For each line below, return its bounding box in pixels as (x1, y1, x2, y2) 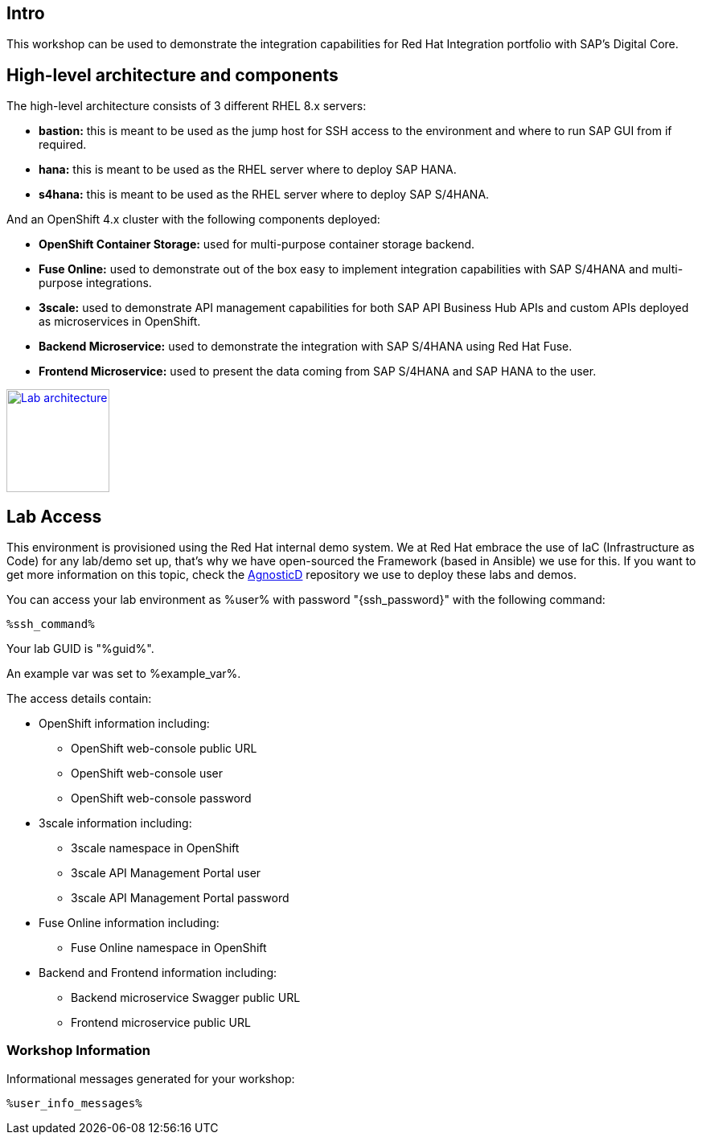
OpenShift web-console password (71, 791, 252, 806)
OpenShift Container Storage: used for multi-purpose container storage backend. (39, 237, 475, 252)
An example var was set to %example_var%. (6, 667, 241, 681)
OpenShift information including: (39, 716, 210, 731)
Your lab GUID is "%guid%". (6, 642, 154, 656)
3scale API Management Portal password (71, 891, 289, 905)
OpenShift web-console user (71, 766, 223, 781)
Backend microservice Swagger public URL (71, 991, 301, 1005)
